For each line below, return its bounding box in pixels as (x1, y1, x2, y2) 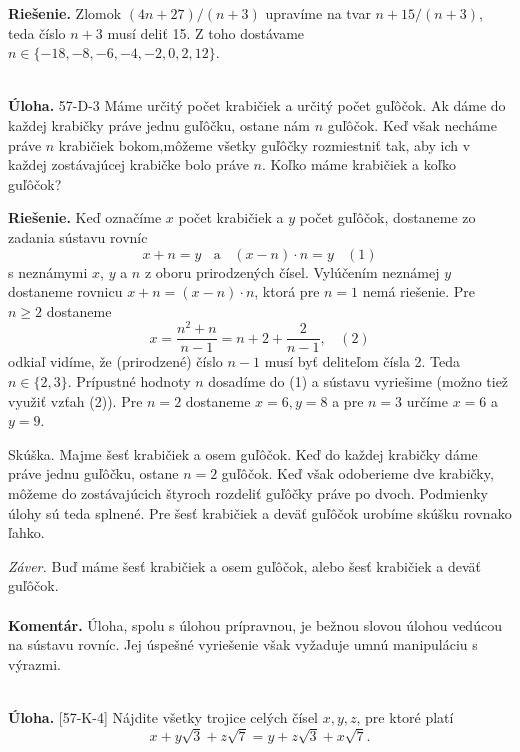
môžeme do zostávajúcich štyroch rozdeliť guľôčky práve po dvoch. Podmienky (8, 483, 488, 504)
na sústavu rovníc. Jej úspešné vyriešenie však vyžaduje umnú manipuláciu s (8, 634, 478, 655)
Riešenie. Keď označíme (8, 207, 162, 228)
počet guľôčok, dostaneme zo (299, 207, 476, 228)
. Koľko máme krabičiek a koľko (261, 154, 457, 175)
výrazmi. (8, 653, 61, 674)
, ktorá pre (254, 281, 320, 302)
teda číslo (8, 22, 66, 43)
